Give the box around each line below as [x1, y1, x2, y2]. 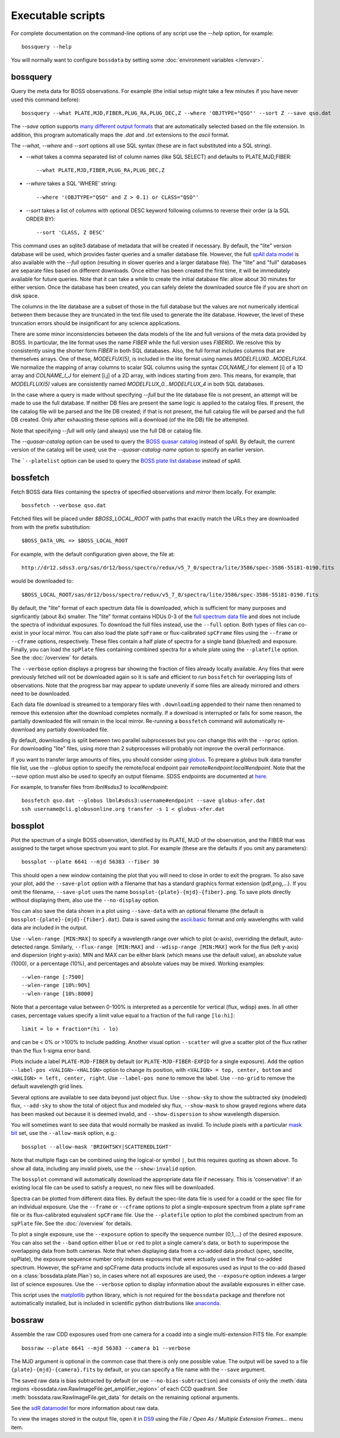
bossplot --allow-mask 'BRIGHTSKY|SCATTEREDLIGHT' [21, 1143, 172, 1150]
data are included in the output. [11, 924, 88, 931]
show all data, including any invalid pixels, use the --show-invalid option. [11, 1165, 197, 1172]
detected [11, 943, 33, 950]
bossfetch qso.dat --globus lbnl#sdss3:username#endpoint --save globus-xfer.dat [21, 797, 266, 804]
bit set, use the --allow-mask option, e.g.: [11, 1130, 117, 1137]
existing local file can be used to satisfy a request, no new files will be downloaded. [11, 1184, 215, 1191]
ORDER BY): [26, 215, 56, 222]
